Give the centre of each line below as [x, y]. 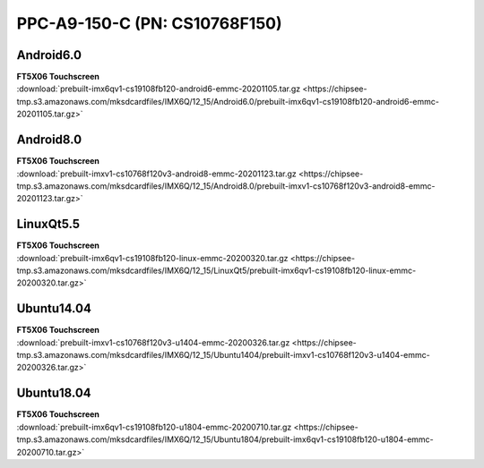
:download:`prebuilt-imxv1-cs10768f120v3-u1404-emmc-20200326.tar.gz [153, 342]
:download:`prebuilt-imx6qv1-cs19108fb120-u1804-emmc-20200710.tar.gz [154, 427]
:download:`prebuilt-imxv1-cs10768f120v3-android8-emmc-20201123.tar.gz [157, 174]
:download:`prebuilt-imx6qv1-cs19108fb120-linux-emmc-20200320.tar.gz [152, 258]
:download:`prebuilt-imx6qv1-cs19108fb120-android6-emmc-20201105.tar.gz [159, 89]
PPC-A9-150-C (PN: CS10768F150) [149, 23]
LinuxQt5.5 [48, 224]
